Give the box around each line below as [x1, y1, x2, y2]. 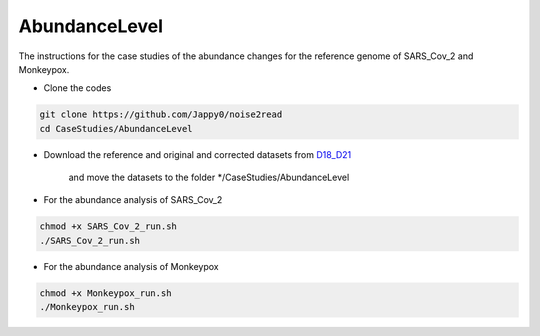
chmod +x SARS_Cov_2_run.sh [39, 221, 177, 232]
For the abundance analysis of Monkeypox [43, 260, 219, 272]
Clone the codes [43, 82, 112, 94]
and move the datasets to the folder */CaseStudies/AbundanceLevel [68, 171, 350, 184]
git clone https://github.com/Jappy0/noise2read [39, 109, 283, 120]
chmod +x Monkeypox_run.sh [39, 287, 172, 299]
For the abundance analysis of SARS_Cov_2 [43, 194, 223, 206]
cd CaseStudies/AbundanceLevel [39, 123, 194, 134]
